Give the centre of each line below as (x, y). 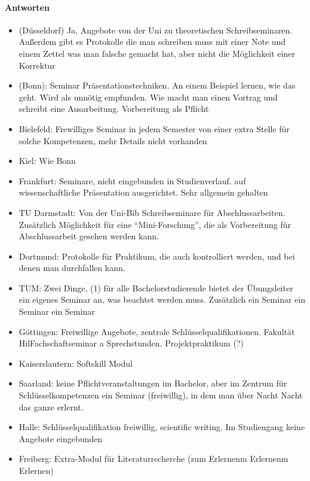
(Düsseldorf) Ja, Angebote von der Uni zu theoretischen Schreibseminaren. (156, 30)
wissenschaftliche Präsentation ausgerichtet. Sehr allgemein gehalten (143, 192)
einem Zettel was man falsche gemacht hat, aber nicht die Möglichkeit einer (157, 53)
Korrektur (37, 65)
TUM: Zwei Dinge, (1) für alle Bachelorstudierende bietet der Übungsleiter (156, 287)
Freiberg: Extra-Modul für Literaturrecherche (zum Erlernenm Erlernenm (154, 459)
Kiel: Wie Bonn (47, 161)
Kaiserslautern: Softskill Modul (76, 363)
